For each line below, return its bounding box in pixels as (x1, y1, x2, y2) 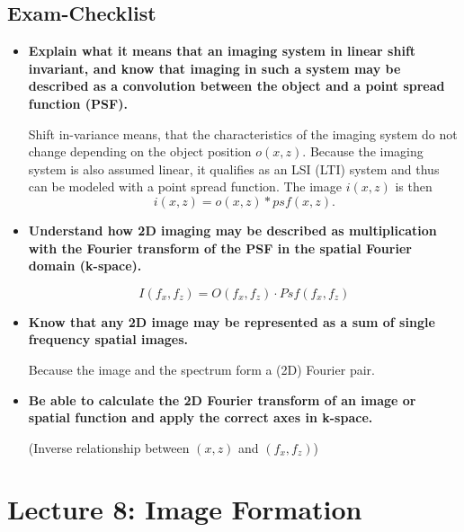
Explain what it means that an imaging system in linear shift (28, 41, 416, 60)
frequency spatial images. (28, 330, 188, 349)
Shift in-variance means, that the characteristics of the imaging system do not (28, 124, 458, 143)
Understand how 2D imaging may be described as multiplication (28, 220, 437, 239)
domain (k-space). (28, 256, 142, 275)
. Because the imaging (302, 142, 424, 161)
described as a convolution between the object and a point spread (28, 76, 445, 95)
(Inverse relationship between (28, 438, 190, 457)
